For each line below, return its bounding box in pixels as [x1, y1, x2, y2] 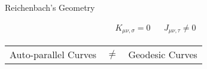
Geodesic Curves [128, 47, 197, 62]
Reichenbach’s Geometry [5, 1, 95, 13]
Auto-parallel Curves [10, 47, 97, 62]
